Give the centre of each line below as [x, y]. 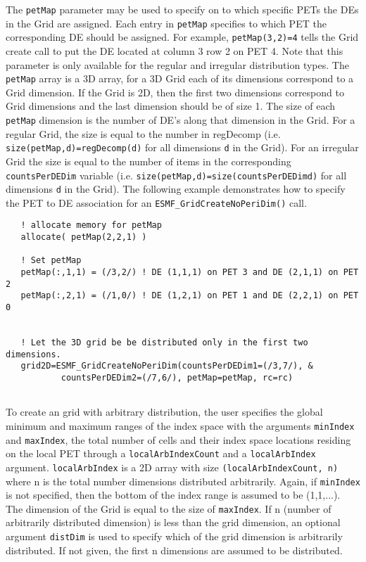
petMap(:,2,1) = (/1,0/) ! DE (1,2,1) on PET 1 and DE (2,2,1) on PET [190, 296]
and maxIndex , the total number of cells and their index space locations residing [178, 439]
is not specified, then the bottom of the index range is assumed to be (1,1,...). [173, 495]
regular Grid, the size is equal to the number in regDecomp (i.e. [143, 133]
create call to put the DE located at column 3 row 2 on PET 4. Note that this [175, 50]
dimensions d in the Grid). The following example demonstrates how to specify [176, 189]
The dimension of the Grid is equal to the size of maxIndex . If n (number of [169, 508]
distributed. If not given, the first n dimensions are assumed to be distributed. [174, 550]
